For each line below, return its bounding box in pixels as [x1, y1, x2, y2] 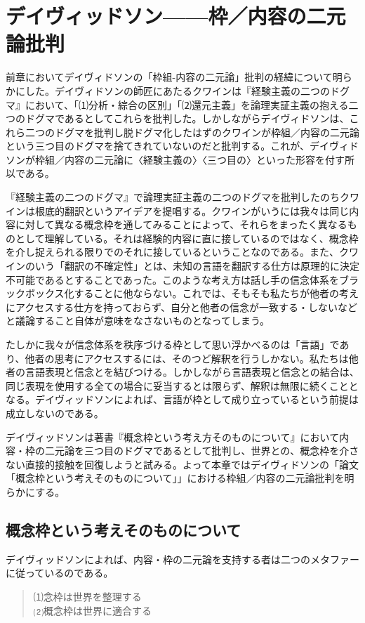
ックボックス [6, 286, 65, 301]
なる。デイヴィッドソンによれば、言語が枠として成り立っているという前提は [6, 392, 359, 407]
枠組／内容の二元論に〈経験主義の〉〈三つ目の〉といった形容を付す [34, 152, 345, 166]
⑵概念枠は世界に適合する [33, 603, 152, 617]
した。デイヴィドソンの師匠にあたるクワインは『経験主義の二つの [25, 83, 330, 98]
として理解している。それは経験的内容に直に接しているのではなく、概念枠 [15, 230, 359, 245]
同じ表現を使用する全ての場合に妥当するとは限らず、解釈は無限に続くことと [6, 378, 359, 393]
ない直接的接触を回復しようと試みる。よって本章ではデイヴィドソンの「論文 [6, 457, 359, 471]
